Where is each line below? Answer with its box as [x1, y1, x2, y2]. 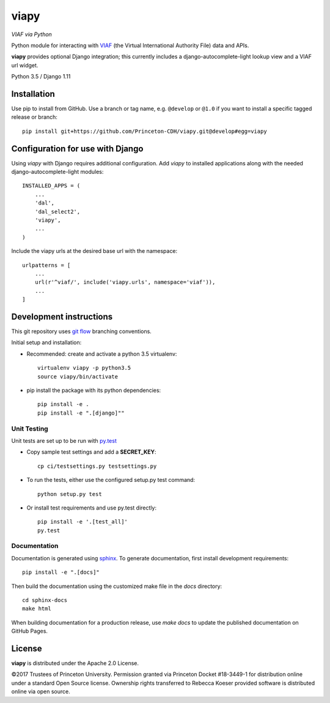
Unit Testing [11, 424, 48, 433]
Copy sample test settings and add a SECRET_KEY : [26, 448, 156, 456]
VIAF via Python [11, 31, 52, 38]
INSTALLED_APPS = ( [22, 182, 81, 189]
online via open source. [11, 688, 70, 695]
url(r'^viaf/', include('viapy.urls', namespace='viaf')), [34, 279, 216, 286]
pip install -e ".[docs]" [22, 569, 100, 576]
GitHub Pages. [11, 628, 48, 635]
